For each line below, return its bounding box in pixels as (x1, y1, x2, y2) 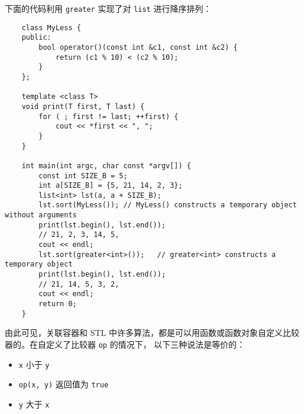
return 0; (38, 300, 77, 309)
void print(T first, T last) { (21, 102, 145, 111)
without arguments (5, 211, 77, 220)
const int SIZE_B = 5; (38, 171, 128, 180)
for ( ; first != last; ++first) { (38, 112, 179, 121)
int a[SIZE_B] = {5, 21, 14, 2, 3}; (38, 181, 183, 190)
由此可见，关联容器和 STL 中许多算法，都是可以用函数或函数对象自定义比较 (5, 326, 299, 339)
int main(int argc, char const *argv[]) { (21, 161, 191, 170)
